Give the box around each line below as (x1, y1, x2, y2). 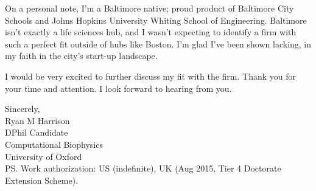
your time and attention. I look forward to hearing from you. (5, 82, 232, 94)
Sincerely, (5, 102, 40, 115)
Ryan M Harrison (5, 114, 70, 127)
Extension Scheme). (5, 173, 79, 186)
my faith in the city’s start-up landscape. (5, 49, 158, 62)
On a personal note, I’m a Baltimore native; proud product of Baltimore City (5, 2, 294, 14)
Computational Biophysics (5, 137, 103, 150)
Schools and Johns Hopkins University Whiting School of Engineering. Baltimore (5, 13, 307, 26)
